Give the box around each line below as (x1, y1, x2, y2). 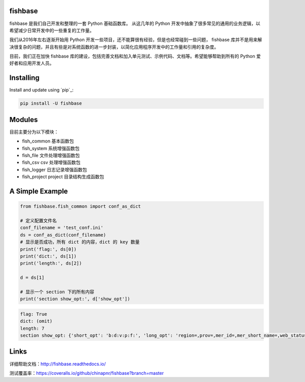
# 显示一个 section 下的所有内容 (20, 289, 95, 295)
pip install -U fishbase (20, 101, 82, 106)
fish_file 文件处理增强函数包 (22, 153, 80, 159)
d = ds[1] (20, 275, 45, 281)
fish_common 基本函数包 (22, 138, 74, 144)
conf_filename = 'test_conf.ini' (20, 225, 104, 231)
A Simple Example (9, 187, 68, 196)
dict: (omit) (20, 318, 53, 324)
